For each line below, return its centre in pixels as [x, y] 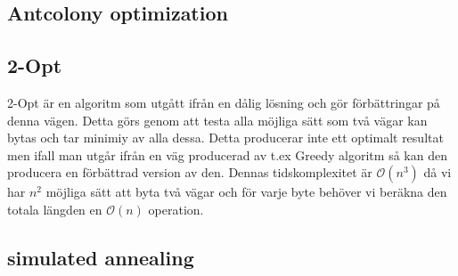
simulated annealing [101, 257]
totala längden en [55, 209]
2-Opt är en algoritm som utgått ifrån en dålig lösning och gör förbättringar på [224, 102]
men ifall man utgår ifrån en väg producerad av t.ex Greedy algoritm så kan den [227, 154]
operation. [176, 209]
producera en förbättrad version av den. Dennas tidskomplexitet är [190, 172]
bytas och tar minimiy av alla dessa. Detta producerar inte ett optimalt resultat [225, 138]
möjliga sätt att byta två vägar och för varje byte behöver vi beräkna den [246, 192]
